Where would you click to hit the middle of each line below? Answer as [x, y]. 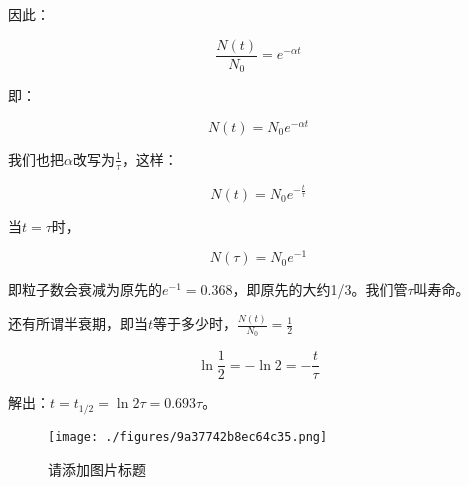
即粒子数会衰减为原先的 [85, 289]
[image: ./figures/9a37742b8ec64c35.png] [188, 436]
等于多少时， [195, 323]
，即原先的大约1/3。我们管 [320, 289]
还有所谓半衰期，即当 [78, 323]
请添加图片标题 [97, 468]
